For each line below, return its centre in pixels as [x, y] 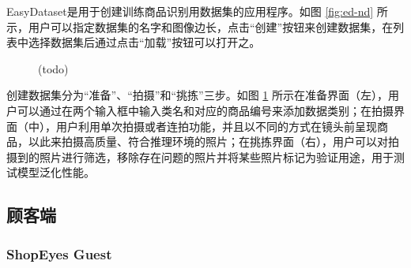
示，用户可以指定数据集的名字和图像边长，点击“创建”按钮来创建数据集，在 [200, 26]
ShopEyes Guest [59, 253]
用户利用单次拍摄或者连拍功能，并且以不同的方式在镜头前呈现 [216, 126]
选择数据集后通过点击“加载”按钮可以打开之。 [144, 42]
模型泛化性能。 [56, 172]
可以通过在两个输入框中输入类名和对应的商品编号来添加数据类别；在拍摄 [205, 110]
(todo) [53, 68]
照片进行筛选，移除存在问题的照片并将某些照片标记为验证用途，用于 [216, 156]
